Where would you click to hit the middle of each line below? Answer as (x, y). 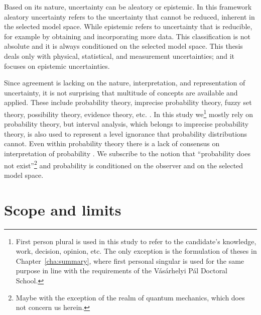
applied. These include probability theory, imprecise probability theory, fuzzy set (128, 102)
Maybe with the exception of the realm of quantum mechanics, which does (130, 297)
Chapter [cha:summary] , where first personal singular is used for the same (130, 260)
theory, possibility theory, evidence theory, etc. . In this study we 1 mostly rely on (129, 113)
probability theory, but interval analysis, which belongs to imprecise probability (126, 124)
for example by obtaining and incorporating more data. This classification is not (127, 36)
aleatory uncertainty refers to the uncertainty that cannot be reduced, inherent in (129, 16)
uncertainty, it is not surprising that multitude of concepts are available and (121, 92)
